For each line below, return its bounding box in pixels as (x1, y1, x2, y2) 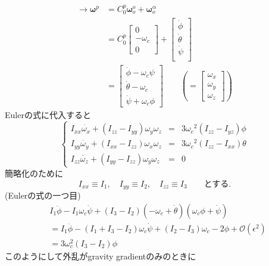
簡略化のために (5, 166, 63, 179)
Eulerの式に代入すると (5, 109, 91, 121)
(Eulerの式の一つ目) (5, 188, 81, 201)
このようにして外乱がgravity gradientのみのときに (5, 249, 196, 262)
